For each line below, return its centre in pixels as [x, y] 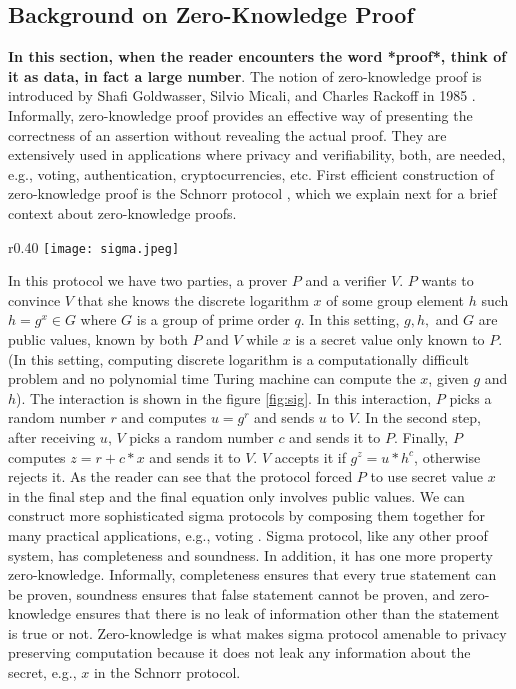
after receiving [52, 436]
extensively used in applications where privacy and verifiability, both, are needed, [257, 154]
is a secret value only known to [390, 338]
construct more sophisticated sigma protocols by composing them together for [247, 515]
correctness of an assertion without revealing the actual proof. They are [227, 134]
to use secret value [427, 476]
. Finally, [421, 436]
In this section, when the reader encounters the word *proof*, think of [257, 56]
